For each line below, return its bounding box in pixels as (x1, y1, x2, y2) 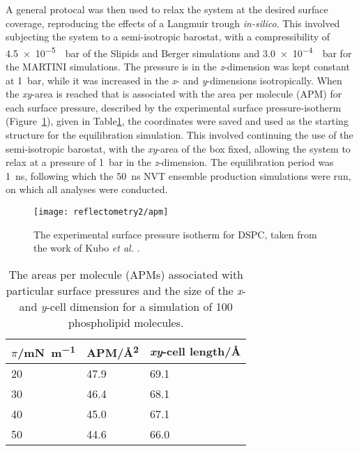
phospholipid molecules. (68, 314, 184, 330)
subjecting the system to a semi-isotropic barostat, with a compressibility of (6, 29, 330, 44)
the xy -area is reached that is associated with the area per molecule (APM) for (6, 86, 342, 101)
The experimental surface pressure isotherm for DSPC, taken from (33, 227, 317, 241)
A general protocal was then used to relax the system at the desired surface (6, 2, 328, 16)
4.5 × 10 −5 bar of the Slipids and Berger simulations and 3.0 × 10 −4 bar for (6, 43, 352, 60)
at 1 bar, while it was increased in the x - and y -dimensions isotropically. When (6, 72, 342, 87)
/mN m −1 (17, 342, 76, 361)
